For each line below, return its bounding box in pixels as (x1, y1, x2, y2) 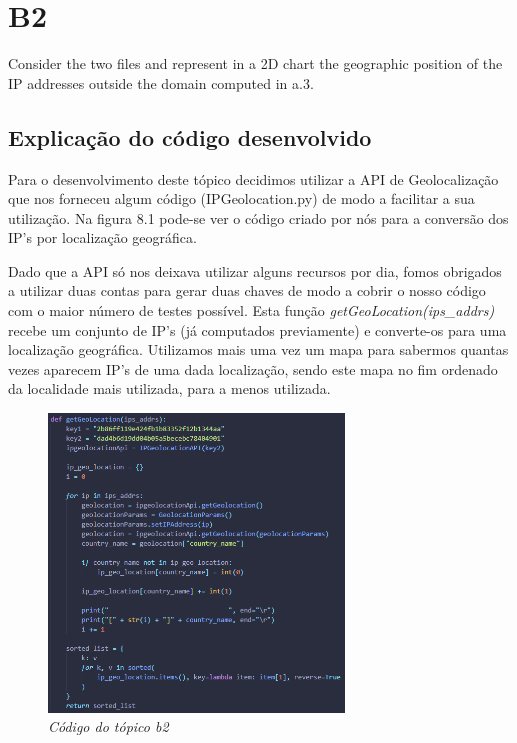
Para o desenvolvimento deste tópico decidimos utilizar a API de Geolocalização (8, 168, 499, 189)
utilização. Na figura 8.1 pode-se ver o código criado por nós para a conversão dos (8, 207, 509, 228)
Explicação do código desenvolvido (8, 121, 372, 152)
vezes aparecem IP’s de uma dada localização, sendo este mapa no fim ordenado (8, 358, 498, 379)
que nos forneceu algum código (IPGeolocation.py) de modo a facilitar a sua (8, 188, 475, 209)
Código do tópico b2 (48, 716, 169, 737)
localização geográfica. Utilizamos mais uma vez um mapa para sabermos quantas (8, 339, 509, 360)
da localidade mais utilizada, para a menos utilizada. (8, 378, 331, 399)
